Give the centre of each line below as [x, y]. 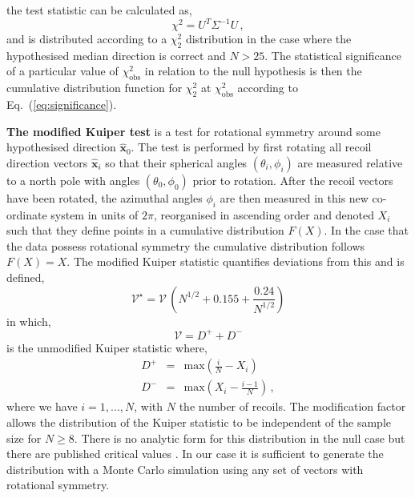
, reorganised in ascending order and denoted [264, 214]
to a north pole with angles [73, 180]
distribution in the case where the [268, 39]
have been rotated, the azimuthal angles [105, 197]
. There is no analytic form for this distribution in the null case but [240, 438]
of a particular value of [62, 71]
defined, [26, 277]
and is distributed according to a [87, 39]
